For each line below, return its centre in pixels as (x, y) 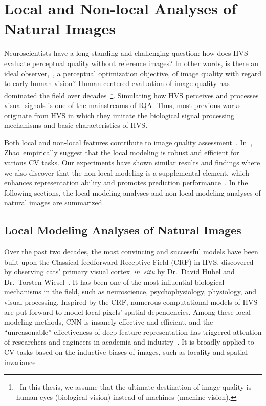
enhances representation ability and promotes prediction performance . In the (126, 183)
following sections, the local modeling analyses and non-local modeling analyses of (132, 192)
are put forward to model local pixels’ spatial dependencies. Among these (119, 312)
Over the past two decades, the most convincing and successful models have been (131, 252)
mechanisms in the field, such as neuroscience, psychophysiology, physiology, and (130, 292)
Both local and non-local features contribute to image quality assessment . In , (128, 142)
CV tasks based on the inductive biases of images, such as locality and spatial (126, 352)
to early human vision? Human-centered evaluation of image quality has (117, 83)
